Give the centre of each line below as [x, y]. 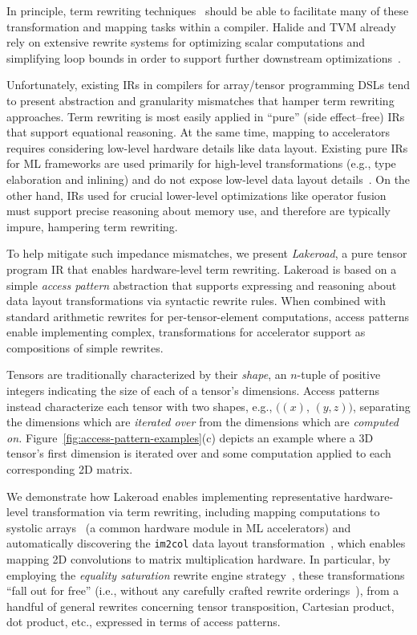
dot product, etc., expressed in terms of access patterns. [144, 622]
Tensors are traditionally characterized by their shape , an [147, 374]
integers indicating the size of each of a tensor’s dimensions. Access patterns [193, 391]
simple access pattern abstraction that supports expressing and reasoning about [202, 285]
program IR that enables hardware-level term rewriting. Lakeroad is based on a [202, 269]
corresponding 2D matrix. [70, 469]
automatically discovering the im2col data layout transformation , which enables [206, 543]
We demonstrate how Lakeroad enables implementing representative [174, 496]
